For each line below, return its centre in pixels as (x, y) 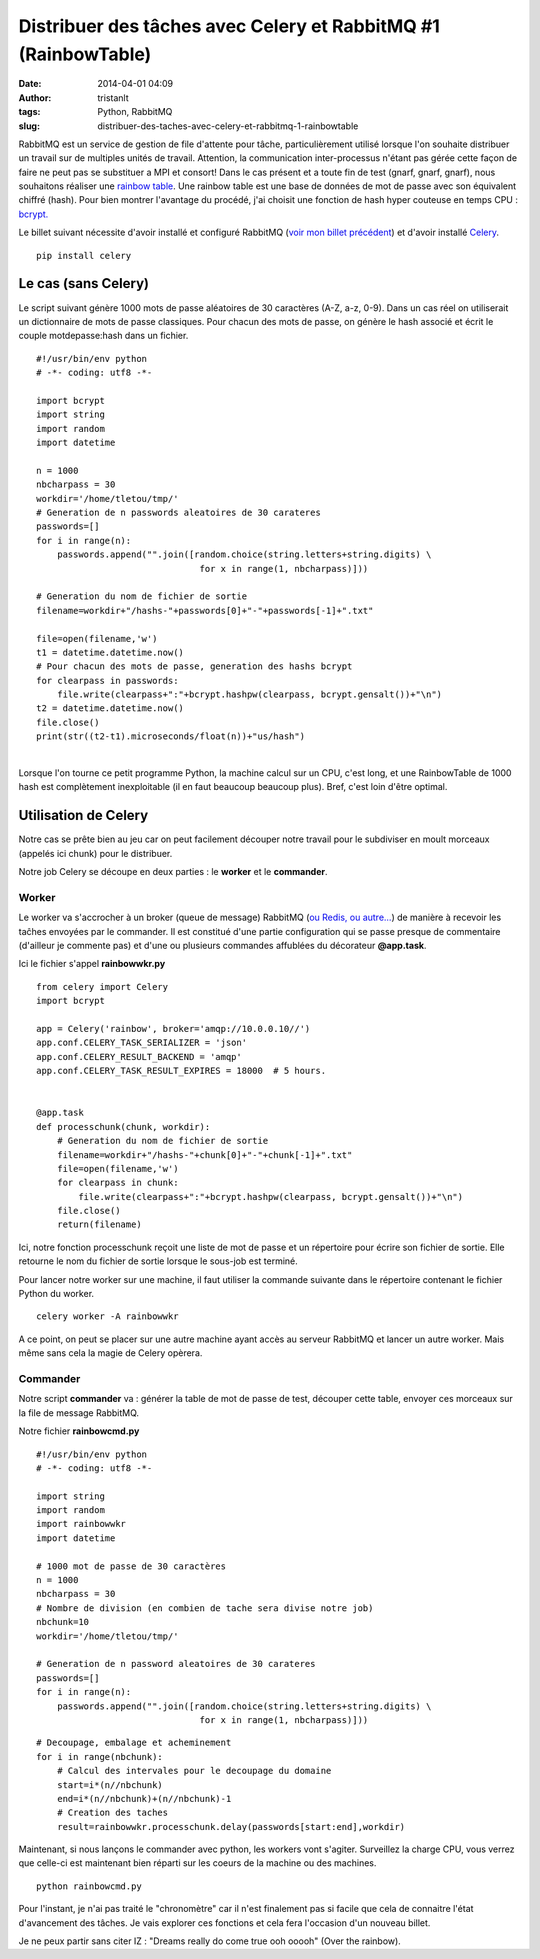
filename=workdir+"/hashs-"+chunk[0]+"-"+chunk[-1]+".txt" (204, 1154)
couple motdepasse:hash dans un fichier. (103, 336)
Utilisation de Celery (83, 815)
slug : (29, 126)
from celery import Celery (102, 986)
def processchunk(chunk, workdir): (123, 1126)
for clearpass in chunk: (117, 1183)
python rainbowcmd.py (89, 1886)
